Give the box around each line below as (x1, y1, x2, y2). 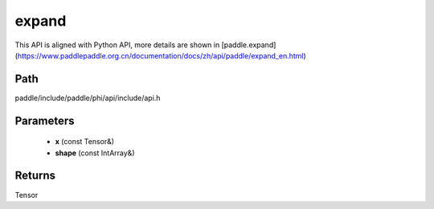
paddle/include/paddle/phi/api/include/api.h (14, 93, 161, 102)
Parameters (14, 114, 75, 127)
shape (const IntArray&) (55, 148, 135, 158)
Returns (14, 169, 56, 183)
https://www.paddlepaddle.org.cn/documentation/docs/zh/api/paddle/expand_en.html (17, 50, 304, 60)
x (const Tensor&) (55, 137, 115, 147)
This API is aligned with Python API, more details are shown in (14, 40, 220, 50)
